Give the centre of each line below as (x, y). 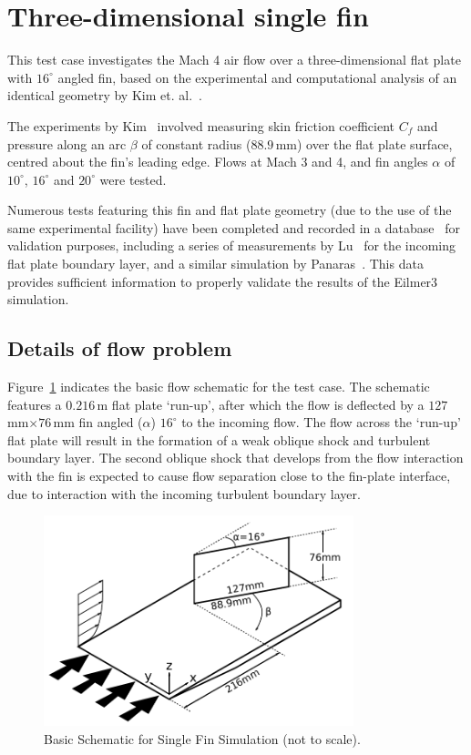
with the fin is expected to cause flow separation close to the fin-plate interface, (229, 476)
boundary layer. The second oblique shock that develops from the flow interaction (235, 458)
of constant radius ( (196, 143)
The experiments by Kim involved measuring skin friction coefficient (201, 125)
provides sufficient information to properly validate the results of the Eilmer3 (223, 281)
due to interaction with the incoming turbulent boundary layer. (184, 493)
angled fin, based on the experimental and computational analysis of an (257, 77)
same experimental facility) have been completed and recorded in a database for (234, 227)
